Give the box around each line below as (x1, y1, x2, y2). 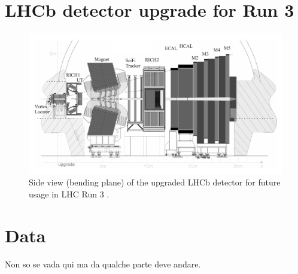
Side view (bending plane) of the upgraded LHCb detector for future (29, 176, 281, 188)
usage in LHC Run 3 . (29, 187, 110, 200)
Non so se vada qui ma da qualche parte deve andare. (5, 257, 201, 270)
